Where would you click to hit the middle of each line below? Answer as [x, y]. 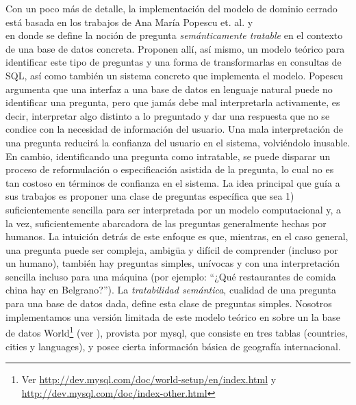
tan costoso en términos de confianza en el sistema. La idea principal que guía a [173, 182]
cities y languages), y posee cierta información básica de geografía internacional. [173, 346]
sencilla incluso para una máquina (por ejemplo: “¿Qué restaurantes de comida [171, 276]
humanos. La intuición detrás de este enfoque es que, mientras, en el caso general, [177, 236]
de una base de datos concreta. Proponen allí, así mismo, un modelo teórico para [175, 48]
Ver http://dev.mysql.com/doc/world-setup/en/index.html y [149, 379]
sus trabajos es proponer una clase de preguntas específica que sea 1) [150, 196]
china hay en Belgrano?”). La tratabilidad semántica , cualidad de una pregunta [171, 290]
